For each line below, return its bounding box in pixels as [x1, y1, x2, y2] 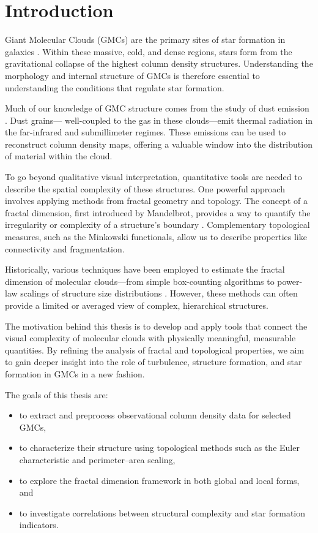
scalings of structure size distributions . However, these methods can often [20, 287, 298, 300]
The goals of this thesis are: [5, 388, 108, 401]
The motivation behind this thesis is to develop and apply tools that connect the [5, 319, 308, 332]
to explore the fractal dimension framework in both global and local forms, [19, 474, 300, 486]
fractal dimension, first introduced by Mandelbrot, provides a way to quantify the [5, 206, 311, 219]
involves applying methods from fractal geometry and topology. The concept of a [5, 194, 308, 207]
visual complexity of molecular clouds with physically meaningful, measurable [5, 331, 296, 344]
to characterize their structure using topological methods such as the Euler [19, 441, 300, 454]
